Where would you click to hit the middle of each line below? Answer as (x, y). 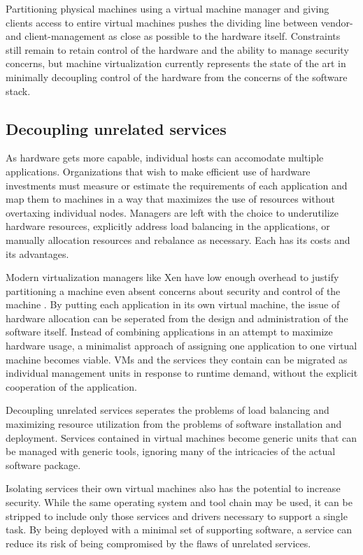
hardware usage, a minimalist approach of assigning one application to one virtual (181, 346)
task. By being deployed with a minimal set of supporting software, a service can (179, 529)
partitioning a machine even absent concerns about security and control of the (173, 290)
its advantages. (37, 253)
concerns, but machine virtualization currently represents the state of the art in (176, 63)
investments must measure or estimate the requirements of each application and (177, 185)
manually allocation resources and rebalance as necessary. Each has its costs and (178, 239)
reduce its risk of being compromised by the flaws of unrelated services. (158, 543)
